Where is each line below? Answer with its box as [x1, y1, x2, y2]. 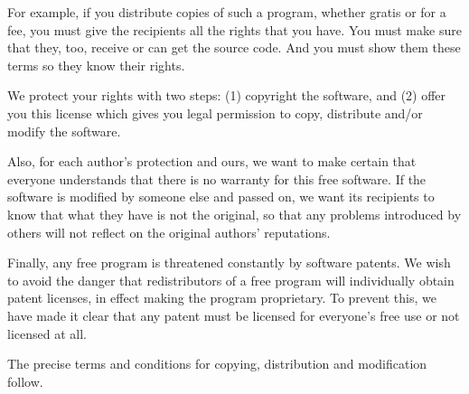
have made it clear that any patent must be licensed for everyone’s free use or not [7, 305, 460, 324]
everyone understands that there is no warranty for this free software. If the [7, 169, 427, 188]
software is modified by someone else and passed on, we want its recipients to [7, 187, 435, 206]
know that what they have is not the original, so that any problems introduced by [7, 204, 462, 223]
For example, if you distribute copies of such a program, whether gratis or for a [7, 3, 446, 21]
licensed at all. [7, 324, 87, 342]
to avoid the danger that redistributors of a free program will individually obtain [7, 270, 455, 289]
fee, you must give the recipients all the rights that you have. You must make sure [7, 20, 462, 39]
